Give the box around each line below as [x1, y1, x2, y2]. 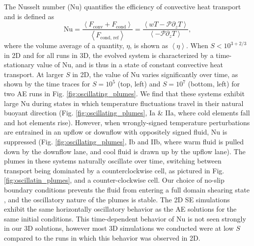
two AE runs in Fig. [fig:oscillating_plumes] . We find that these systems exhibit [4, 88, 245, 99]
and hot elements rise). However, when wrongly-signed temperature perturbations [4, 117, 250, 127]
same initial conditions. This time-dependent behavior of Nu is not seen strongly [4, 213, 246, 223]
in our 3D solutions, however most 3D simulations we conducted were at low [4, 223, 234, 233]
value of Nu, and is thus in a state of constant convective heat [36, 59, 224, 70]
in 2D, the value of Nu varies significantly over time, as [72, 69, 238, 79]
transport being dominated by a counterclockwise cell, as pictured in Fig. [4, 165, 225, 175]
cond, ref [100, 35, 119, 40]
